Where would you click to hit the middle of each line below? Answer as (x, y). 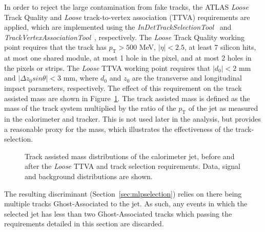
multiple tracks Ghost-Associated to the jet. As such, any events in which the (126, 204)
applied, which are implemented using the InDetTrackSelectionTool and (118, 27)
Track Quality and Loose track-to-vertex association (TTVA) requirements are (127, 17)
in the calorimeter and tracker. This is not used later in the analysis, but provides (132, 118)
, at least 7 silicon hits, (220, 47)
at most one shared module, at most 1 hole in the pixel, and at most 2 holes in (128, 58)
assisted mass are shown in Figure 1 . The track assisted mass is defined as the (127, 98)
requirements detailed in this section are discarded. (84, 224)
